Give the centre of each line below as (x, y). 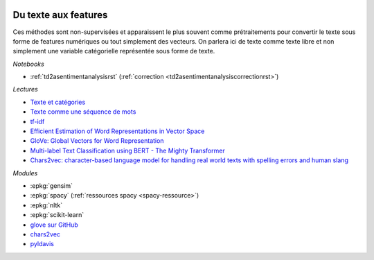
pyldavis (42, 244)
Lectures (25, 89)
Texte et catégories (58, 102)
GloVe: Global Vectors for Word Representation (97, 141)
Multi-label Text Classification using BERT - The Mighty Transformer (127, 150)
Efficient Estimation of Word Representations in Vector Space (117, 131)
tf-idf (37, 121)
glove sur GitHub (54, 225)
